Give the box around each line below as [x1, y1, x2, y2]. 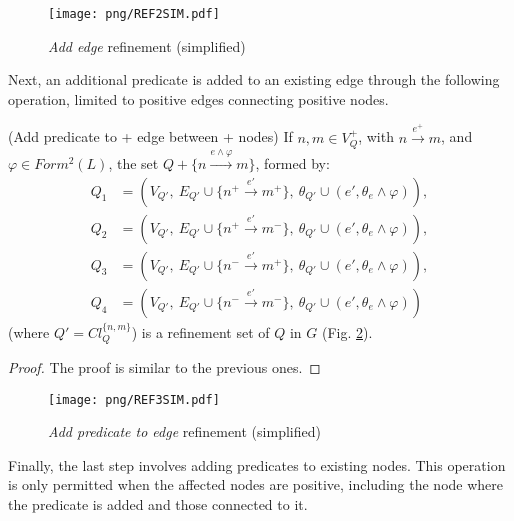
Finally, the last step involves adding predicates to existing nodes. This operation [8, 454, 506, 475]
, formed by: [255, 153, 330, 173]
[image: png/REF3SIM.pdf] [48, 392, 220, 407]
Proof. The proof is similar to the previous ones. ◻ [8, 356, 321, 377]
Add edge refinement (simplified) [48, 35, 246, 56]
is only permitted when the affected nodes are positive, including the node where [8, 474, 504, 495]
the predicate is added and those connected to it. [8, 493, 308, 514]
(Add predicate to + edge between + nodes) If [8, 126, 293, 147]
